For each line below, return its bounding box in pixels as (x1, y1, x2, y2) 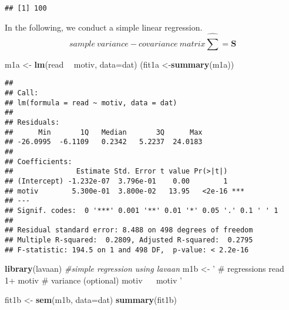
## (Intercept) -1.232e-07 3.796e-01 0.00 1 (5, 176, 228, 185)
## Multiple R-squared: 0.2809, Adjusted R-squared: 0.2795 (5, 235, 253, 244)
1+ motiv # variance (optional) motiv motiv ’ (5, 274, 182, 286)
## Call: (5, 89, 39, 98)
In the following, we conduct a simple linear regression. (5, 21, 203, 33)
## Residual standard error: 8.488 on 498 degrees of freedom (5, 226, 253, 235)
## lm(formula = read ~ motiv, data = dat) (5, 98, 177, 107)
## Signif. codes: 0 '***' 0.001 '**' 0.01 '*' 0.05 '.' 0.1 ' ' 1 (5, 206, 278, 215)
